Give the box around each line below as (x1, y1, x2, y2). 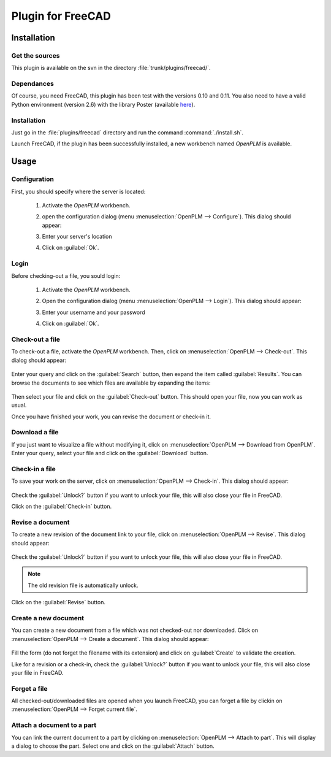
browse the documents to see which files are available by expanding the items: (11, 379, 211, 386)
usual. (11, 402, 27, 409)
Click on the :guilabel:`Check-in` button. (11, 503, 112, 510)
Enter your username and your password (42, 309, 145, 316)
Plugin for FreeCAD (11, 9, 112, 23)
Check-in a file (11, 464, 56, 473)
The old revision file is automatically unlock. (28, 582, 139, 589)
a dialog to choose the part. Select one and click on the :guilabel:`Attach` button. (11, 742, 215, 750)
